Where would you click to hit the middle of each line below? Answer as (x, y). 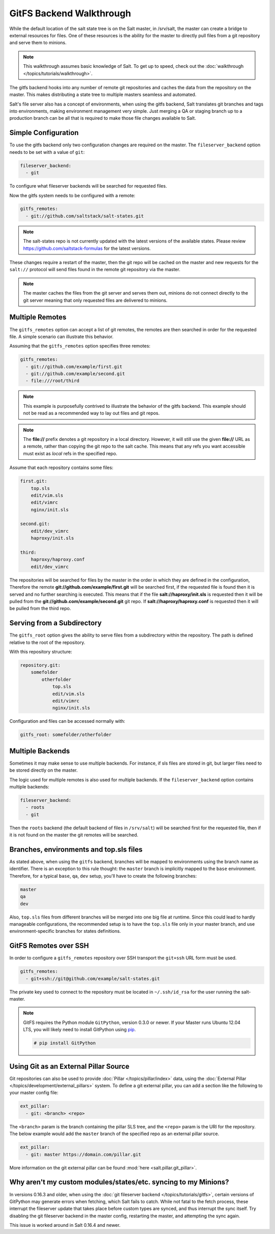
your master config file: (34, 1093)
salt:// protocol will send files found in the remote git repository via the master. (95, 270)
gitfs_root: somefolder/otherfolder (66, 735)
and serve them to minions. (38, 43)
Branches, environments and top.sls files (76, 849)
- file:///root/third (53, 381)
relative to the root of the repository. (47, 642)
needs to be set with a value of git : (47, 152)
